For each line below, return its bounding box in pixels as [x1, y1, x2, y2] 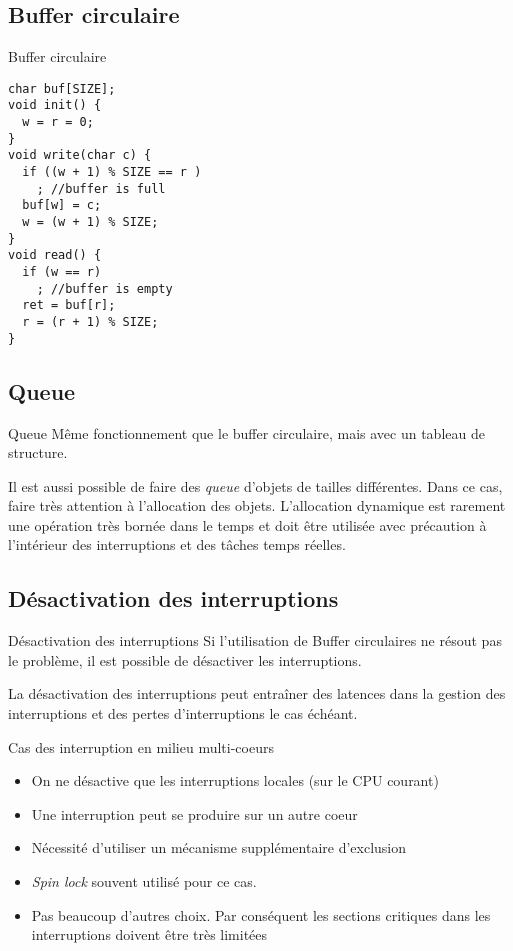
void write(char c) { [8, 148, 152, 163]
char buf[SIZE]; [8, 81, 116, 96]
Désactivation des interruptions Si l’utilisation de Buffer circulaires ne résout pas [8, 630, 502, 651]
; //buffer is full [36, 181, 166, 196]
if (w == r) [22, 265, 102, 280]
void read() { [8, 248, 102, 263]
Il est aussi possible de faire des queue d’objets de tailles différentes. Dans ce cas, [8, 475, 503, 496]
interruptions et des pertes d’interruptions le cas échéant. [8, 703, 358, 724]
